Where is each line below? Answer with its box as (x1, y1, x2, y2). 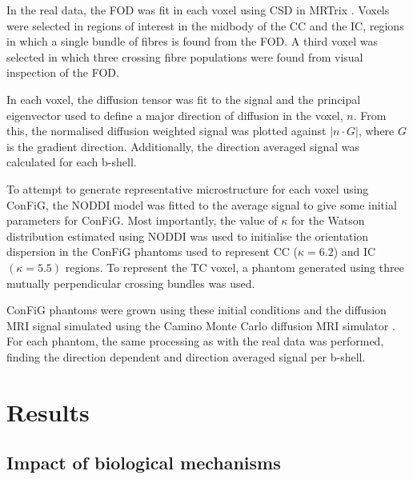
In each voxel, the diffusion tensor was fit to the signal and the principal (6, 90, 361, 107)
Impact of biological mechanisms (6, 450, 281, 475)
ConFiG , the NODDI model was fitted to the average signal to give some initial (6, 196, 397, 213)
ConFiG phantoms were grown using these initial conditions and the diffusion (6, 301, 387, 318)
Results (6, 395, 90, 428)
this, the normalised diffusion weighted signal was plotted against (6, 122, 327, 139)
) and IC (333, 243, 376, 260)
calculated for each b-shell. (6, 154, 137, 170)
